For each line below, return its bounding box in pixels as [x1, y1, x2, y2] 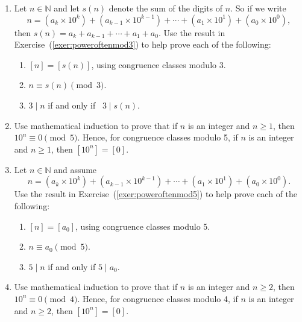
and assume [54, 163, 97, 175]
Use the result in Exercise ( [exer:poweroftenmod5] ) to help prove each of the [14, 188, 298, 200]
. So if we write [230, 2, 286, 14]
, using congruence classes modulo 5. [75, 219, 210, 232]
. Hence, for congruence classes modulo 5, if [77, 131, 238, 144]
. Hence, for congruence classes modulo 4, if [77, 292, 238, 305]
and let [54, 2, 80, 14]
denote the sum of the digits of [109, 2, 223, 14]
